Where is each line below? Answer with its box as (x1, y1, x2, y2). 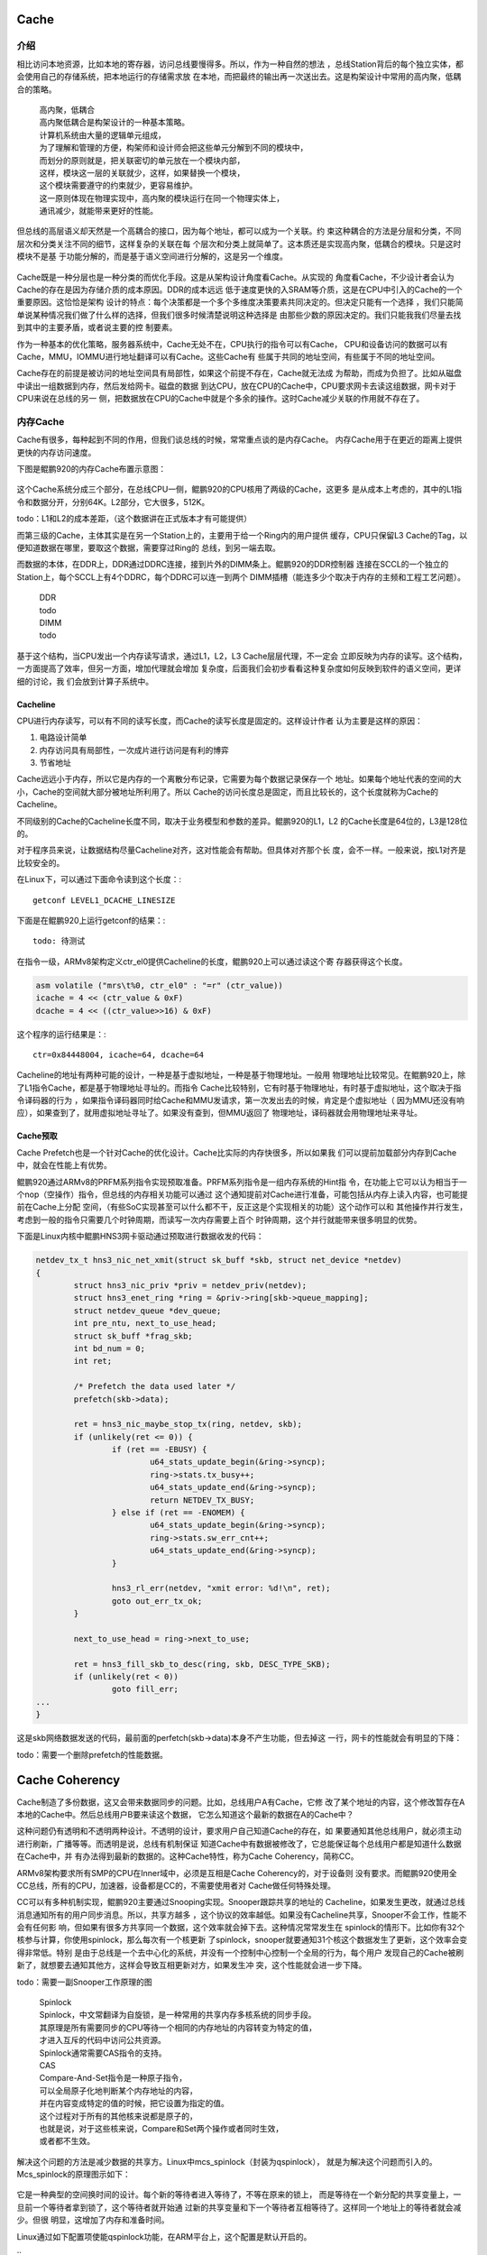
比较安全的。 (16, 857, 65, 868)
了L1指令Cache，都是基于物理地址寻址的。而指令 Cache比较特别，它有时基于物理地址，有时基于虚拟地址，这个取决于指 (16, 1082, 462, 1093)
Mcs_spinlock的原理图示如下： (16, 2169, 131, 2180)
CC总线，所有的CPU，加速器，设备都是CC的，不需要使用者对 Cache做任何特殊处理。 (16, 1880, 335, 1891)
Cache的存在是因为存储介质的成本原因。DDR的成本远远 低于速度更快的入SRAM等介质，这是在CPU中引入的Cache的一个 (16, 284, 464, 295)
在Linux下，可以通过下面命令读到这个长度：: (16, 874, 182, 885)
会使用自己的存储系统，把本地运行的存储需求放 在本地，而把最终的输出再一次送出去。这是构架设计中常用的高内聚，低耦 (16, 71, 462, 82)
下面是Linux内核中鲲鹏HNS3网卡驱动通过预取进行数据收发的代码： (16, 1231, 265, 1242)
